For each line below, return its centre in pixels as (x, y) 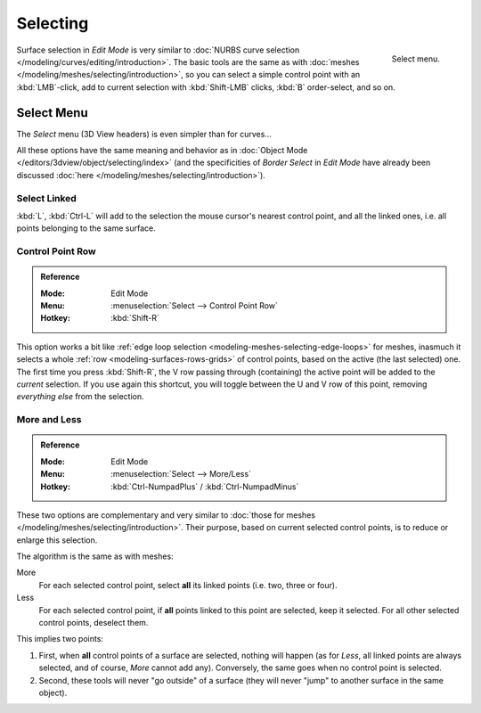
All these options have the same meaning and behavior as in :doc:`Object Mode (162, 151)
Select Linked (47, 198)
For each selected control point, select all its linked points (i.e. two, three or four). (188, 585)
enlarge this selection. (57, 540)
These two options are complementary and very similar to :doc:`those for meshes (166, 515)
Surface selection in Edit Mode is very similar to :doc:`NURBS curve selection (158, 50)
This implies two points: (60, 639)
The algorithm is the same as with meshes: (95, 556)
